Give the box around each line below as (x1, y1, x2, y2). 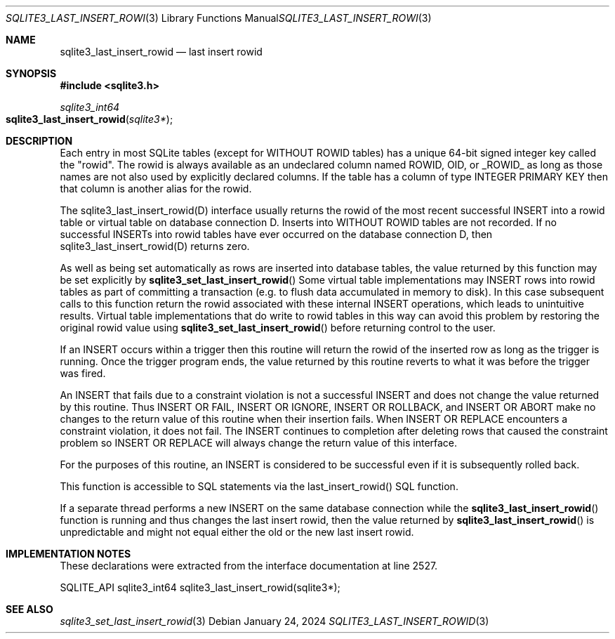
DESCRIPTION (6, 135, 73, 147)
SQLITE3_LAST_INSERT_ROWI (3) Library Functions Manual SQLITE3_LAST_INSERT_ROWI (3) (6, 12, 432, 24)
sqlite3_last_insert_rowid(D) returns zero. (60, 240, 250, 252)
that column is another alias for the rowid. (60, 183, 252, 195)
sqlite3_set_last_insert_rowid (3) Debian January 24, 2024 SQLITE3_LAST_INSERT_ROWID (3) (60, 615, 489, 627)
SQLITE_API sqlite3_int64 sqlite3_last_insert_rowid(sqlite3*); (60, 581, 340, 593)
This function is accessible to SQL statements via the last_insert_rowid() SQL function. (60, 480, 458, 492)
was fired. (60, 367, 106, 379)
